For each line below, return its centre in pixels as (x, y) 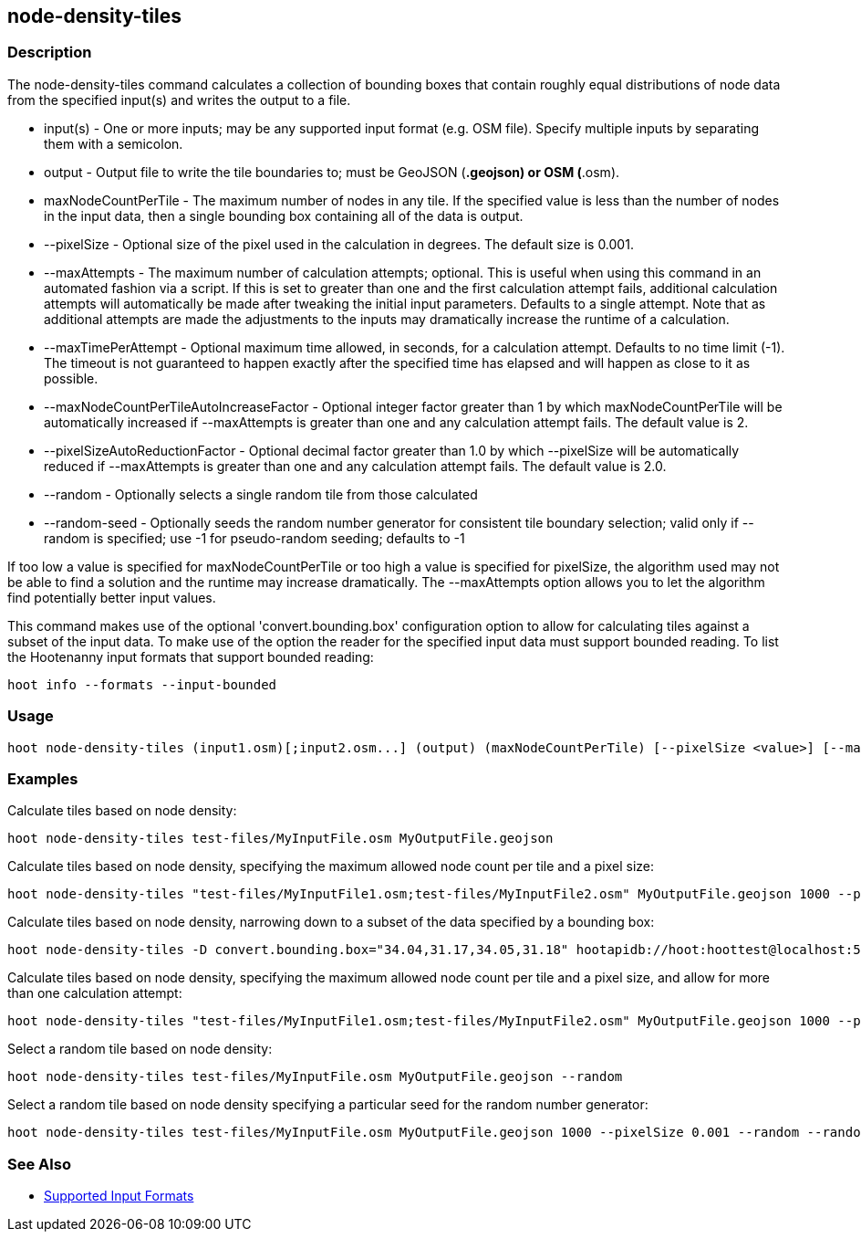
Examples (43, 778)
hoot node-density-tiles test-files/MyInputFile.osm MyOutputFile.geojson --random (315, 1077)
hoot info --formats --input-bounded (142, 684)
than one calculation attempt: (95, 993)
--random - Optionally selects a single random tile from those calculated (261, 494)
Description (50, 52)
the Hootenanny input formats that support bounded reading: (191, 656)
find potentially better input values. (112, 597)
